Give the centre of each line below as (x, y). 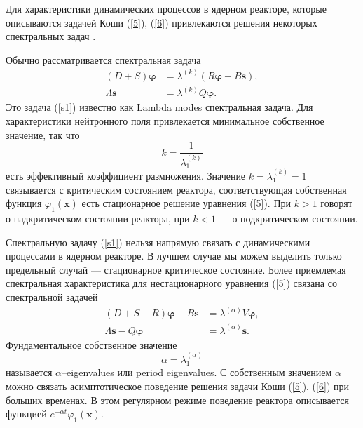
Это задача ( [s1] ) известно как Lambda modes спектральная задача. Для (159, 107)
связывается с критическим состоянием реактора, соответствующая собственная (176, 189)
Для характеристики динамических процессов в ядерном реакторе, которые (166, 8)
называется (29, 372)
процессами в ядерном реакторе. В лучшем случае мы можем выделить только (174, 256)
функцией (26, 414)
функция (24, 203)
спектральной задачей (52, 297)
